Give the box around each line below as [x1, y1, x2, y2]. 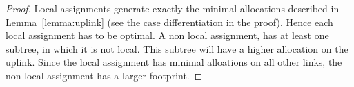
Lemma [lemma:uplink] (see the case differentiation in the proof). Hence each [6, 14, 333, 29]
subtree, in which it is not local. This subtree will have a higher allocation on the [6, 41, 348, 55]
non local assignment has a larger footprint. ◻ [6, 68, 203, 82]
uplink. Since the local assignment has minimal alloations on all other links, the [6, 55, 342, 69]
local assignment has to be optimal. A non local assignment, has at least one [6, 28, 329, 42]
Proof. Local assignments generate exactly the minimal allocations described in [6, 1, 340, 15]
